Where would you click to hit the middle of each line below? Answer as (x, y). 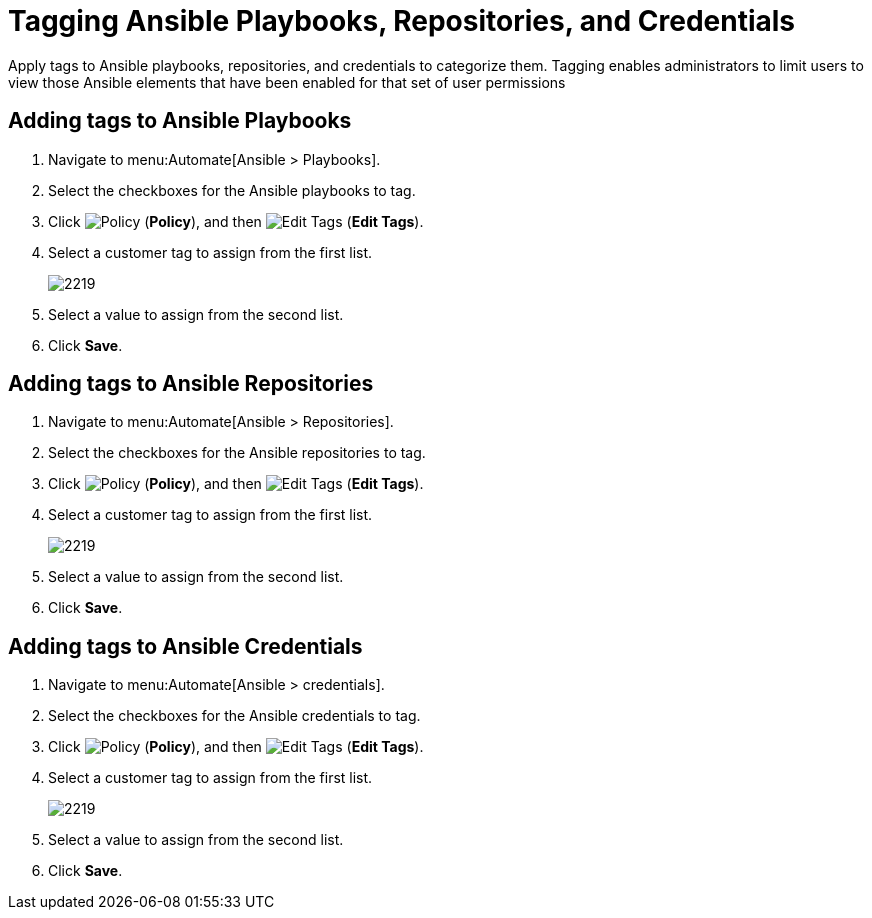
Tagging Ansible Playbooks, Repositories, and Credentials (402, 21)
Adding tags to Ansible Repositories (191, 384)
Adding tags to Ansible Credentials (185, 646)
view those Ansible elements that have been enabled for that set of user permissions (287, 82)
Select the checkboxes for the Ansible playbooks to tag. (232, 190)
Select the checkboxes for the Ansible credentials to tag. (234, 716)
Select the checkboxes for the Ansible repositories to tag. (237, 453)
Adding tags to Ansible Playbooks (180, 121)
